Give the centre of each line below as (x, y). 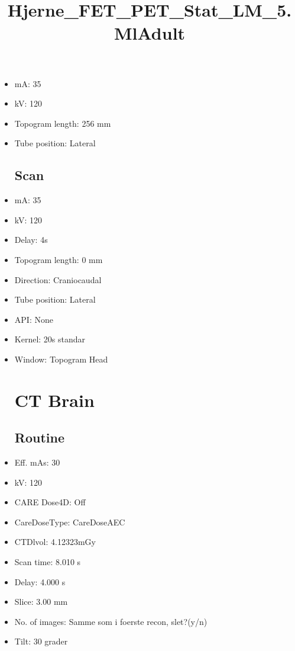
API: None (34, 319)
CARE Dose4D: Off (50, 502)
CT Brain (54, 400)
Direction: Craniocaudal (58, 279)
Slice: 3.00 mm (41, 602)
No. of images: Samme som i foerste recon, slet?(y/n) (111, 621)
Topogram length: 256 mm (63, 123)
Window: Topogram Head (61, 359)
